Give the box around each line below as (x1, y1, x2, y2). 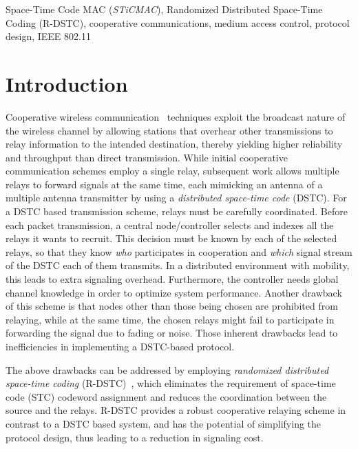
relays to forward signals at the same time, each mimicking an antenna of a (6, 177, 323, 191)
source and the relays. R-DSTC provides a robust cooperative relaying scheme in (6, 403, 346, 417)
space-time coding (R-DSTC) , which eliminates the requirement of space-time (6, 376, 336, 390)
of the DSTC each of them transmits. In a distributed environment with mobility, (6, 258, 350, 272)
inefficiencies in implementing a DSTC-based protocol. (6, 339, 235, 353)
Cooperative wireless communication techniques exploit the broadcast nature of (6, 109, 346, 123)
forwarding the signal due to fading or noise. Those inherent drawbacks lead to (6, 326, 338, 340)
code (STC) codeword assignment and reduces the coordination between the (6, 389, 327, 403)
